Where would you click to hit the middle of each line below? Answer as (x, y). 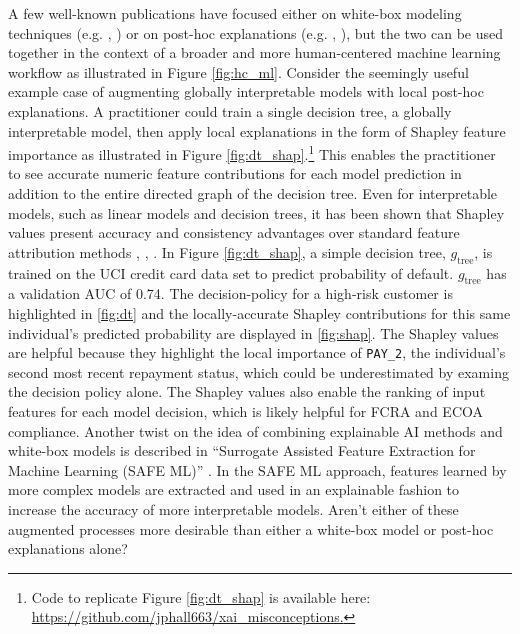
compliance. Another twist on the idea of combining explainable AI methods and (255, 430)
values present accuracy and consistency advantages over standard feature (234, 232)
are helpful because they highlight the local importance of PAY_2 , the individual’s (257, 352)
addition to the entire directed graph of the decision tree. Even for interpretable (253, 193)
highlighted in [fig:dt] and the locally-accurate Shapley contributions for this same (259, 312)
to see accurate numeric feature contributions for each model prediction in (235, 173)
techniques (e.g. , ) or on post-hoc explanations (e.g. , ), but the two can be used (256, 32)
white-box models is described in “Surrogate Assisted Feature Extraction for (242, 450)
